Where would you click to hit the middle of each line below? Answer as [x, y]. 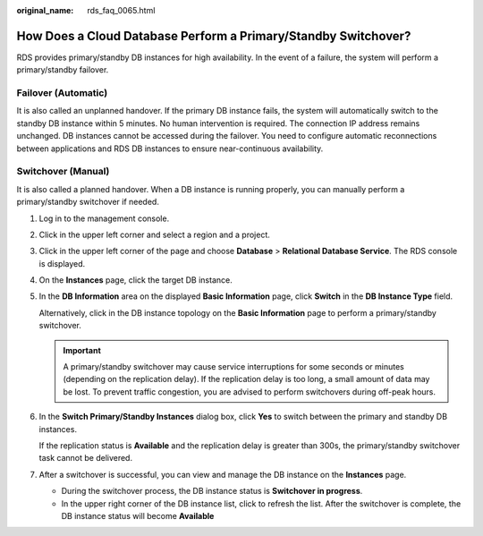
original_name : [45, 10]
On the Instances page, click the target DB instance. [136, 280]
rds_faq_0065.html [121, 10]
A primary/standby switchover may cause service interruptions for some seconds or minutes [233, 367]
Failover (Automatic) [62, 93]
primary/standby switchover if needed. [88, 202]
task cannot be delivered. [86, 458]
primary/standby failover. [63, 70]
